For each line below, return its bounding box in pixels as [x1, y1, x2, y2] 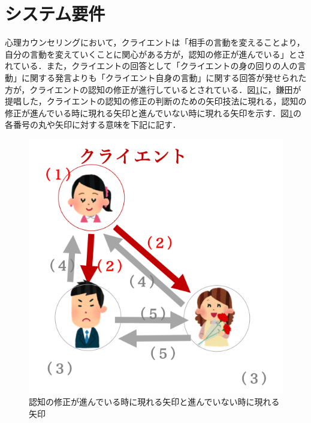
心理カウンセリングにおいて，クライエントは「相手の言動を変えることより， [5, 36, 305, 49]
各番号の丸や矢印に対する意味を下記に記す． [5, 118, 181, 131]
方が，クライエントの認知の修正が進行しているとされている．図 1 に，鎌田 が [5, 83, 301, 95]
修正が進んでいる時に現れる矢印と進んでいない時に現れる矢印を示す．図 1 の [5, 106, 302, 119]
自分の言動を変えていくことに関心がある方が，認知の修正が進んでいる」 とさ [5, 47, 306, 60]
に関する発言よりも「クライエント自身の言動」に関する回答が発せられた [21, 71, 307, 83]
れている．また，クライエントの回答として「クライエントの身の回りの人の [5, 59, 298, 72]
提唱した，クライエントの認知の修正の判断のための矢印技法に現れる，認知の [5, 95, 307, 107]
